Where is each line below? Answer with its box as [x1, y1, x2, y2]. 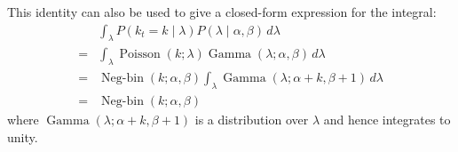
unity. [7, 127, 38, 146]
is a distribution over [194, 110, 309, 129]
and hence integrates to [323, 110, 451, 129]
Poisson [119, 48, 161, 61]
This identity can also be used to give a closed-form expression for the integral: [7, 3, 437, 20]
